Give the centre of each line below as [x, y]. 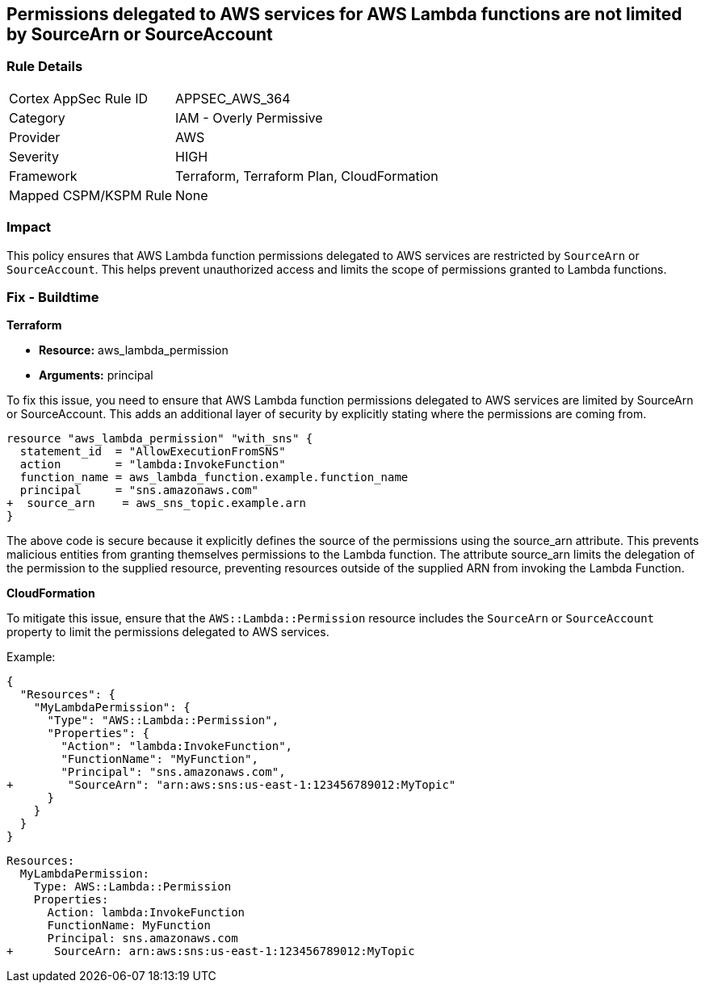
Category [37, 117]
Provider [35, 137]
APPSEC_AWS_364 [233, 98]
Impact [29, 227]
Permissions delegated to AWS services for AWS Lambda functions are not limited [344, 14]
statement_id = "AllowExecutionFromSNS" [153, 452]
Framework [43, 176]
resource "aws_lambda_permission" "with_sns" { [160, 439]
